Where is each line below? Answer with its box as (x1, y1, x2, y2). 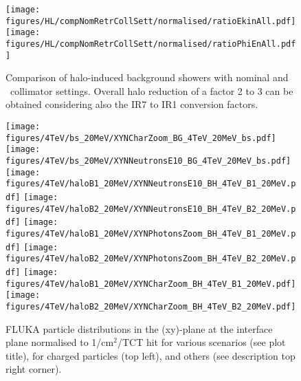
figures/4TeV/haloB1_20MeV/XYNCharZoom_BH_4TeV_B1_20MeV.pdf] (5, 279, 296, 289)
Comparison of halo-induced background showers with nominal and (5, 70, 289, 85)
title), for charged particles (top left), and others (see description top (5, 348, 296, 362)
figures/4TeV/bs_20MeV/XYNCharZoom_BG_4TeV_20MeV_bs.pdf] (5, 133, 276, 143)
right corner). (5, 362, 62, 376)
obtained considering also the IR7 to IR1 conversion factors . (5, 97, 258, 111)
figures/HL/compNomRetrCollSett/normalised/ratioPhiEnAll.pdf (5, 39, 296, 49)
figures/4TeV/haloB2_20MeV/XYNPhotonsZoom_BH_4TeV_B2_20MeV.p (5, 254, 296, 264)
